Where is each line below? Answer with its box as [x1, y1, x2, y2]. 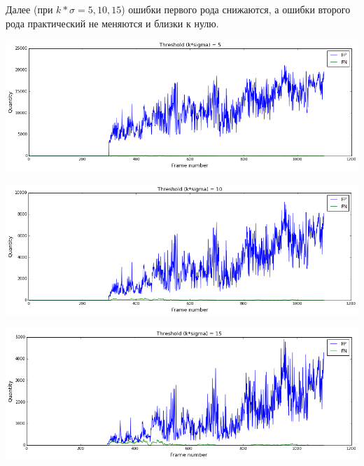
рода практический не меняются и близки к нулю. [6, 15, 219, 30]
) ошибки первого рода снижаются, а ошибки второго [121, 2, 351, 16]
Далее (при [6, 2, 53, 16]
